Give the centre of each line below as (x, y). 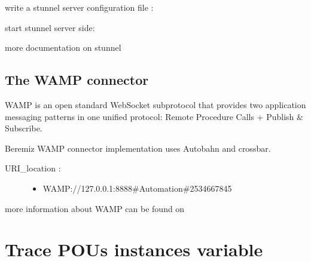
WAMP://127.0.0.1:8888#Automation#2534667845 (137, 188)
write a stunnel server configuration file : (79, 7)
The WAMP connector (77, 80)
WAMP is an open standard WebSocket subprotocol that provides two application (155, 104)
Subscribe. (24, 128)
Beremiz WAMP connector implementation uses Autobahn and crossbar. (138, 148)
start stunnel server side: (50, 27)
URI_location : (33, 168)
